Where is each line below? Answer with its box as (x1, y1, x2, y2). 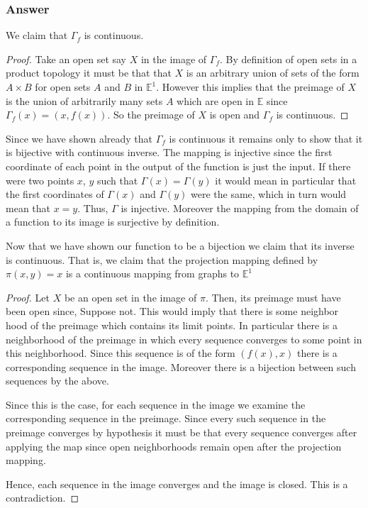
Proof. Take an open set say (6, 51, 127, 66)
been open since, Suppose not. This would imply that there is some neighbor (6, 304, 339, 319)
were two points (6, 172, 74, 187)
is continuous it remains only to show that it (169, 131, 363, 145)
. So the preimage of (107, 107, 195, 122)
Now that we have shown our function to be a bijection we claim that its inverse (6, 238, 355, 253)
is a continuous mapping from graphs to (65, 266, 240, 281)
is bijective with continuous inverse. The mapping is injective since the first (6, 145, 333, 160)
